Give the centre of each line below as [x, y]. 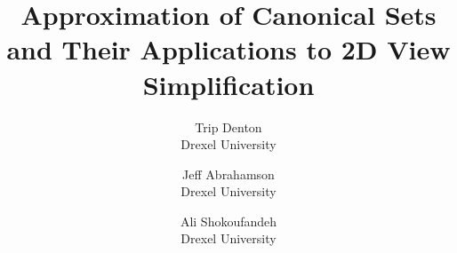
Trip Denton [228, 126]
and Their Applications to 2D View [228, 49]
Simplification [228, 84]
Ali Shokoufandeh [228, 221]
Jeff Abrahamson [228, 174]
